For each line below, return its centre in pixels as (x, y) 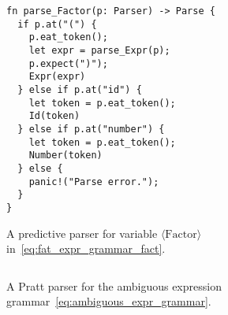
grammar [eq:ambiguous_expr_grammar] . (109, 301)
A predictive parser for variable (82, 233)
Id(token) (54, 116)
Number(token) (65, 156)
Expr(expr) (57, 77)
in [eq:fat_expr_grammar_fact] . (86, 248)
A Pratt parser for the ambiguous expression (114, 285)
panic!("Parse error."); (94, 182)
